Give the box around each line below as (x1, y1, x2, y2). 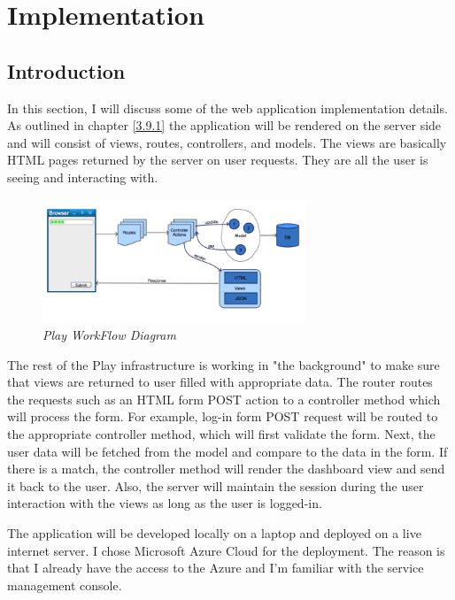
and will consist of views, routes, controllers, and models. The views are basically (7, 133, 447, 151)
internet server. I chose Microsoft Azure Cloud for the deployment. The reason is (7, 541, 445, 559)
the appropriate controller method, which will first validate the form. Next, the (7, 425, 436, 443)
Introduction (7, 57, 126, 84)
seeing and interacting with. (7, 167, 158, 186)
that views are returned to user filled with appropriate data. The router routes (7, 373, 433, 391)
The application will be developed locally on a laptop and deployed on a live (7, 524, 421, 542)
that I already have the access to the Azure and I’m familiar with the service (7, 558, 424, 577)
